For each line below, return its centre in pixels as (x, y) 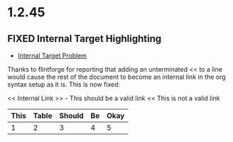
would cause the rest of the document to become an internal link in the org (116, 77)
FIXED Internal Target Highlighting (85, 39)
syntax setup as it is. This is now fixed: (64, 84)
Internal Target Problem (52, 55)
